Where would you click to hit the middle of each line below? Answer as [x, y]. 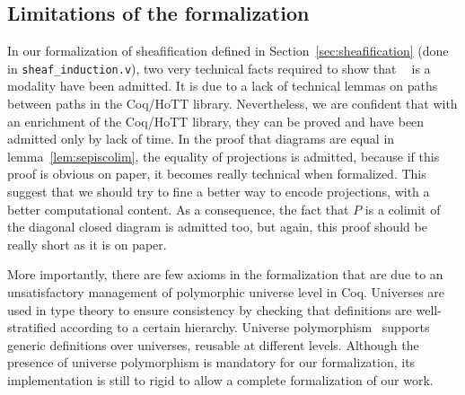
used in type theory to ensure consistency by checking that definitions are [210, 309]
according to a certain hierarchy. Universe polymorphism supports [245, 327]
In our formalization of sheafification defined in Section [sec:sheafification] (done [228, 51]
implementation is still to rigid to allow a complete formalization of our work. [220, 379]
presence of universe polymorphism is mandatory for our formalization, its [211, 362]
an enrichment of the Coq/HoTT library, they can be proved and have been [216, 121]
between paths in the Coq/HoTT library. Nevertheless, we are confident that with [232, 104]
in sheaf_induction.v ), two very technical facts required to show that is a [219, 68]
